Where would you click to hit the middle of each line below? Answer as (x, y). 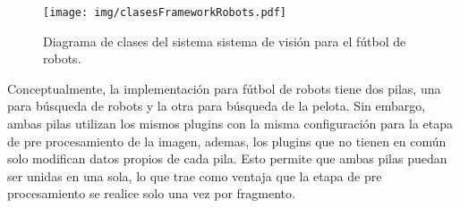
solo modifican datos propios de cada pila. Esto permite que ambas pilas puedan (227, 158)
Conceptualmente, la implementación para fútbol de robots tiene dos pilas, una (224, 88)
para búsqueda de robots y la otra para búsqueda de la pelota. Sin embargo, (217, 106)
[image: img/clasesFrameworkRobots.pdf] (165, 12)
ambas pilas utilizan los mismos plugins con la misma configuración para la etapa (230, 124)
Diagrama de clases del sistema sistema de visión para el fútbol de (225, 41)
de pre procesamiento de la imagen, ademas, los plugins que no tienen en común (227, 141)
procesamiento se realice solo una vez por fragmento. (151, 193)
